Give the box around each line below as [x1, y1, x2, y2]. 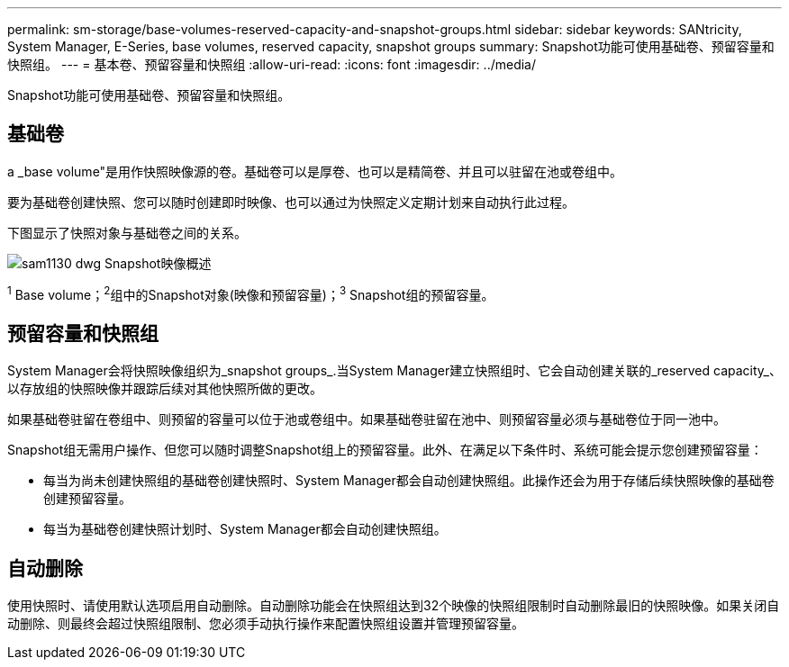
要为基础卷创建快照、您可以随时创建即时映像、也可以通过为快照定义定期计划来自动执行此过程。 [7, 194, 575, 210]
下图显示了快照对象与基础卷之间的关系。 [7, 224, 247, 240]
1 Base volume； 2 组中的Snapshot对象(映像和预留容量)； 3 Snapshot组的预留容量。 [7, 284, 494, 302]
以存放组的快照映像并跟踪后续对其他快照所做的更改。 [7, 381, 322, 397]
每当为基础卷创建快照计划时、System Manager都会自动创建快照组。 [43, 521, 447, 537]
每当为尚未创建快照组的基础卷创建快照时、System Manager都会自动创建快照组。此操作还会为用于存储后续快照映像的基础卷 [43, 473, 775, 489]
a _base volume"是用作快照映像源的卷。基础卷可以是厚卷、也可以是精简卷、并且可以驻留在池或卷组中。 [7, 163, 623, 179]
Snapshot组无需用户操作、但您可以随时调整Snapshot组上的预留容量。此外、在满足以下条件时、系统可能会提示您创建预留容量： [7, 442, 763, 458]
